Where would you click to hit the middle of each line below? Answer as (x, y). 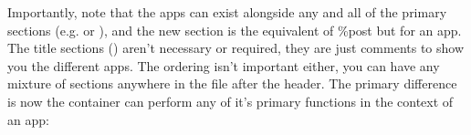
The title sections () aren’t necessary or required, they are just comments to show (236, 48)
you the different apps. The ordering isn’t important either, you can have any (224, 65)
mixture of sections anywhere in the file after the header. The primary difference (232, 83)
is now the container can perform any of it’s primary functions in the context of (230, 101)
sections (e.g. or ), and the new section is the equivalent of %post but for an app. (235, 30)
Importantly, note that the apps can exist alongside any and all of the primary (227, 12)
